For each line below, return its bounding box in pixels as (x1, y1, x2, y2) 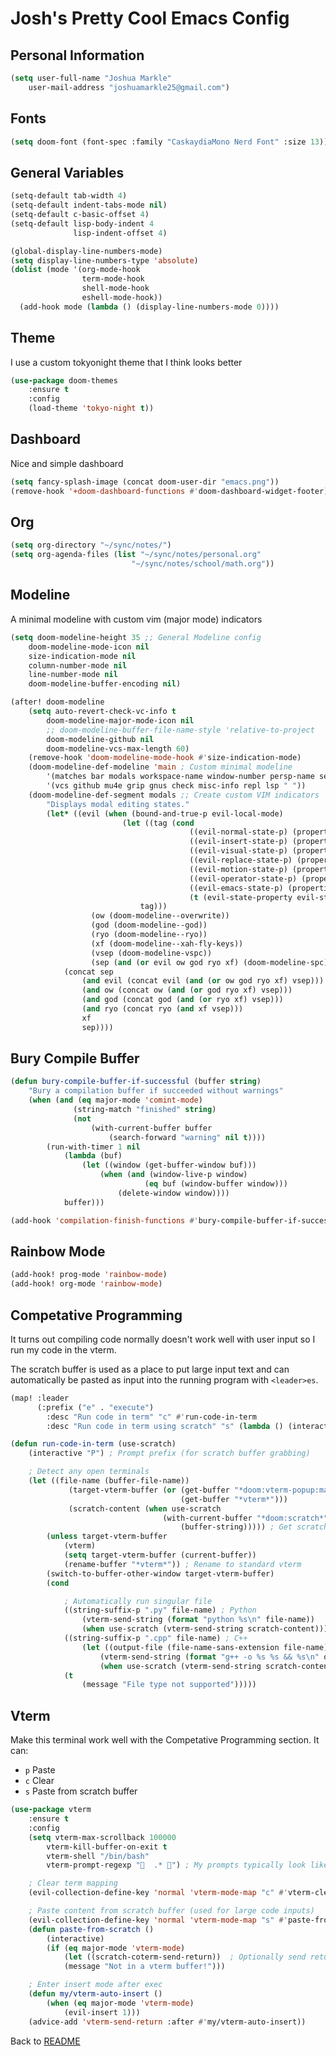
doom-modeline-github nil (46, 734, 155, 744)
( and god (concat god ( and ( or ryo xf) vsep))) (81, 995, 284, 1005)
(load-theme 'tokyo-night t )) (28, 403, 155, 414)
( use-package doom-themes (10, 375, 118, 386)
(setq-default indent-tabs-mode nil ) (10, 200, 168, 211)
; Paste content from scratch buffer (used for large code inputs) (28, 1906, 315, 1916)
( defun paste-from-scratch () (28, 1924, 155, 1934)
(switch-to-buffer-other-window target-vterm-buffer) (46, 1568, 275, 1579)
